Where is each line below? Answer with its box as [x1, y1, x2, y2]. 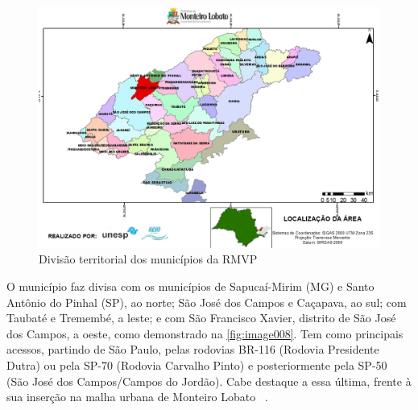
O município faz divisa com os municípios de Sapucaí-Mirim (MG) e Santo [6, 277, 375, 294]
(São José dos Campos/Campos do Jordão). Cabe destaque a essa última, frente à [6, 372, 412, 389]
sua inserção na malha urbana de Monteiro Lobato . [6, 388, 268, 405]
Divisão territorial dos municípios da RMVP [39, 251, 258, 267]
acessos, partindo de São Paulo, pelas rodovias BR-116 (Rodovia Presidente [6, 341, 379, 358]
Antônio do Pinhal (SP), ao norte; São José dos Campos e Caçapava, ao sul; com [6, 293, 407, 310]
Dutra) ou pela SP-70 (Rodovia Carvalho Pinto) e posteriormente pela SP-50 [6, 356, 387, 373]
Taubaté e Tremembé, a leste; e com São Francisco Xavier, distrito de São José [6, 309, 396, 326]
